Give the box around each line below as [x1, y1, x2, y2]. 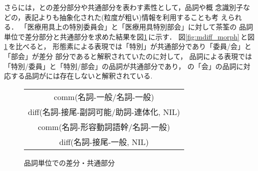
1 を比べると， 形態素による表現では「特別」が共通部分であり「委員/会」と [4, 41, 252, 51]
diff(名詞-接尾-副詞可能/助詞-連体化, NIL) [28, 105, 180, 117]
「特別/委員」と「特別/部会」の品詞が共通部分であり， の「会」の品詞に [4, 60, 244, 71]
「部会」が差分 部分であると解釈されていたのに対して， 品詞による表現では [4, 50, 252, 61]
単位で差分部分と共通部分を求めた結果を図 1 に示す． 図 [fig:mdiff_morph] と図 [4, 31, 255, 41]
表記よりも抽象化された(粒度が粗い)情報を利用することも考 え [24, 11, 228, 22]
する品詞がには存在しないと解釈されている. [10, 70, 153, 81]
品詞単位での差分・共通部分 [24, 157, 115, 167]
